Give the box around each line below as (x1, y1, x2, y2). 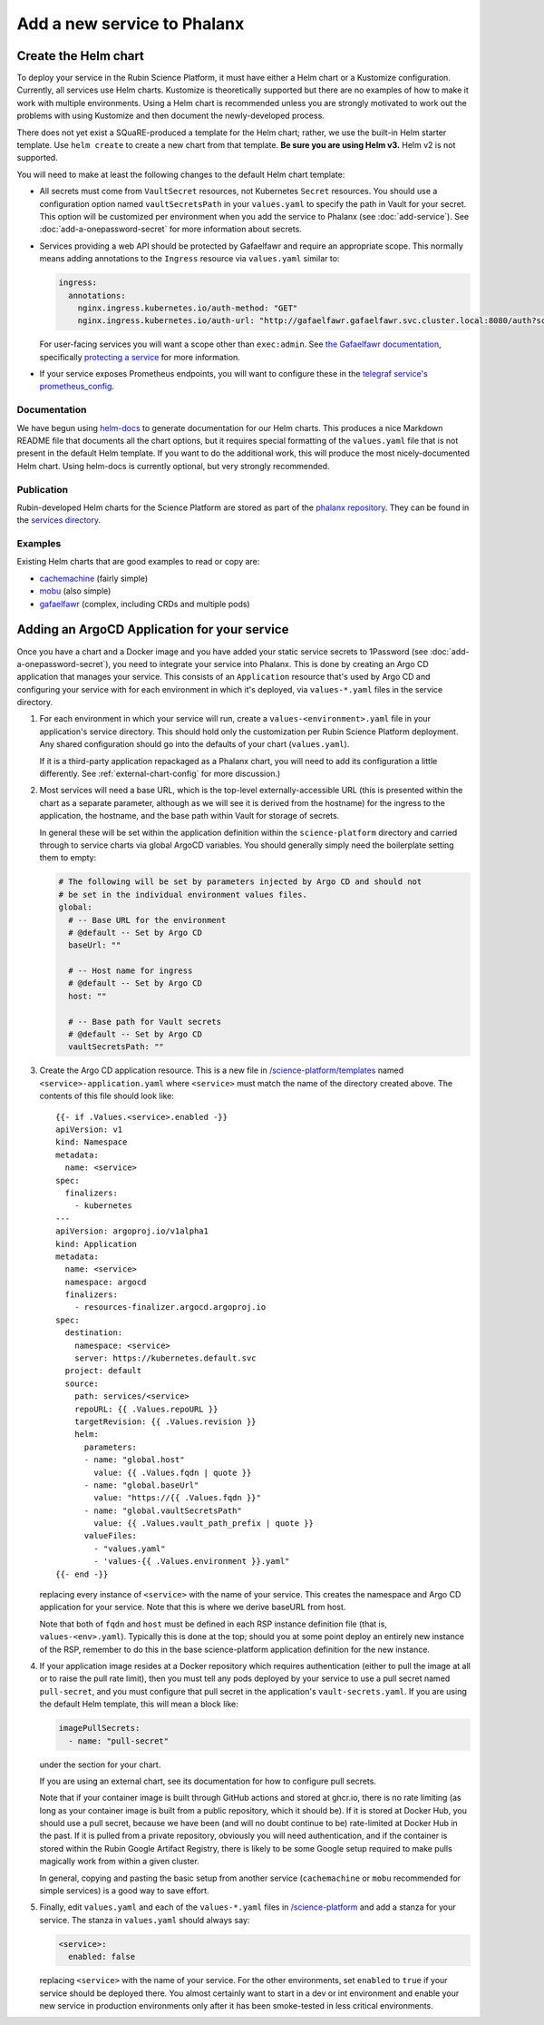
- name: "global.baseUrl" (83, 1479, 199, 1490)
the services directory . (16, 515, 102, 526)
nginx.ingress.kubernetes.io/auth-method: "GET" (77, 302, 298, 313)
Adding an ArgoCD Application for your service (16, 622, 289, 637)
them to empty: (39, 852, 97, 863)
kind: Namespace (55, 1137, 128, 1147)
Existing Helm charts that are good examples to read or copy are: (16, 556, 260, 567)
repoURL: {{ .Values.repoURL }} (73, 1403, 219, 1414)
